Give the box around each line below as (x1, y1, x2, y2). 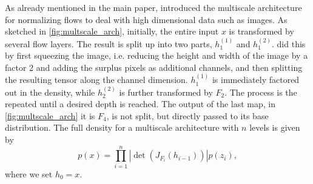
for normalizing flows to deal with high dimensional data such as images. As (5, 13, 288, 25)
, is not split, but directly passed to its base (106, 109, 269, 122)
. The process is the (224, 85, 297, 98)
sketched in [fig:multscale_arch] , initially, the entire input (5, 25, 219, 38)
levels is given (249, 121, 300, 134)
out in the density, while (5, 85, 95, 98)
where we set (5, 167, 53, 180)
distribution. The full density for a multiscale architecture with (5, 121, 239, 134)
